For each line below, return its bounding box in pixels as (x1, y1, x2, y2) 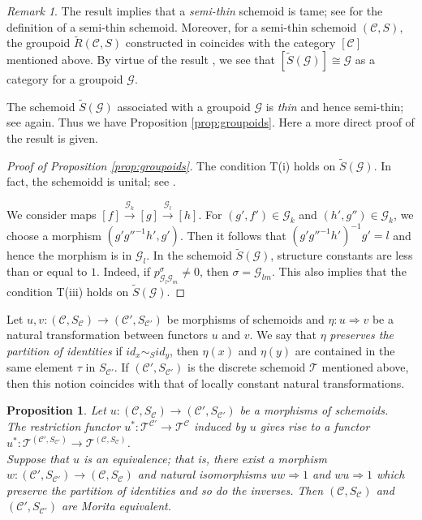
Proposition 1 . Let (6, 402, 106, 419)
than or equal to (6, 263, 88, 280)
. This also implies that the (271, 263, 407, 280)
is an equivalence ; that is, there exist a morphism (83, 449, 327, 466)
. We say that (249, 326, 316, 343)
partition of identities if (6, 342, 123, 359)
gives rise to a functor (260, 418, 370, 435)
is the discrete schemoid (187, 359, 306, 376)
